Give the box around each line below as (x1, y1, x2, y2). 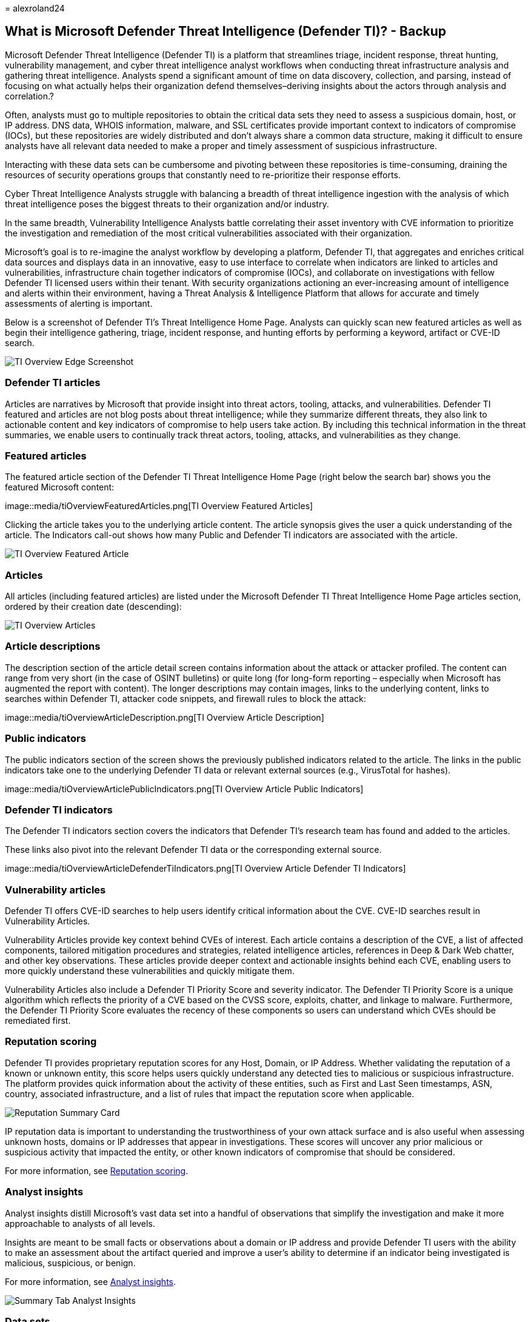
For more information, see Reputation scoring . (5, 1165, 189, 1176)
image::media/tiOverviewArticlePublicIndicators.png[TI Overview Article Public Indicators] (5, 783, 364, 794)
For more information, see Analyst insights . (5, 1276, 176, 1287)
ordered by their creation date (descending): (5, 601, 182, 612)
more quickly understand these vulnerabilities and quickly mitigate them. (5, 966, 295, 976)
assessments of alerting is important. (5, 298, 153, 309)
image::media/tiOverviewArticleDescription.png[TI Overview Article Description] (5, 712, 324, 723)
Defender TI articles (5, 376, 101, 389)
